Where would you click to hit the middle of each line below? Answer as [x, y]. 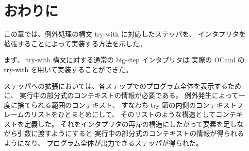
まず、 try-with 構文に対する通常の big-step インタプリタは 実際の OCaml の [124, 60]
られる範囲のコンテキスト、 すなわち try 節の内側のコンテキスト [134, 104]
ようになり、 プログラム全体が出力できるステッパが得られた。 [103, 143]
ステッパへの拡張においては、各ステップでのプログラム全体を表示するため [123, 85]
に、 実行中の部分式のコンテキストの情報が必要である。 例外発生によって [121, 95]
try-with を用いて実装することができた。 [68, 69]
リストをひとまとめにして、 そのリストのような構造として [123, 114]
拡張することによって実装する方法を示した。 [75, 43]
